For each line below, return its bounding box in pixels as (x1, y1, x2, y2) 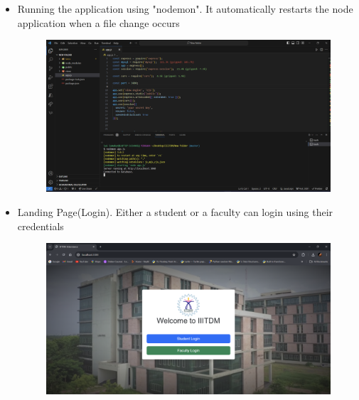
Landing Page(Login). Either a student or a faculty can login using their (17, 204, 333, 219)
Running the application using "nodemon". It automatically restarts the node (17, 1, 353, 16)
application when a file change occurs (17, 15, 180, 30)
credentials (17, 218, 64, 233)
